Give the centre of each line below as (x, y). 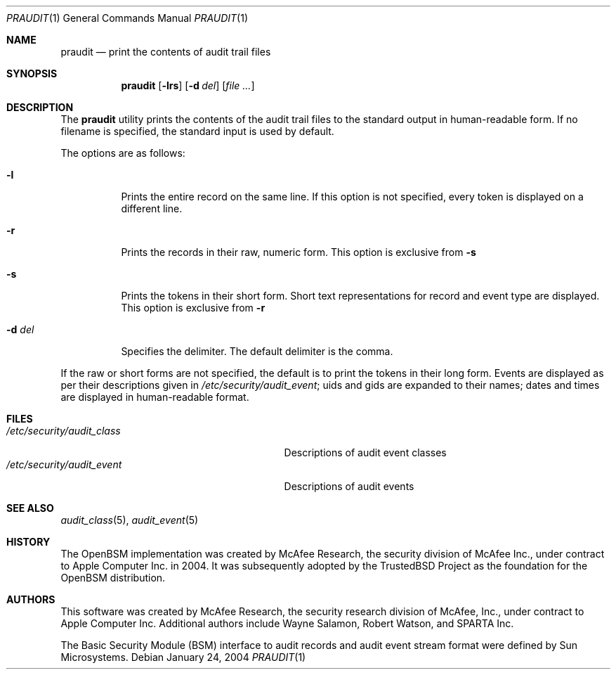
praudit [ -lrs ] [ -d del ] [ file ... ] (188, 85)
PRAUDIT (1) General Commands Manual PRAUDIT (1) (127, 18)
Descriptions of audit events (349, 486)
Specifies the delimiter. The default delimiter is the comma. (257, 351)
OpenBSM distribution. (113, 578)
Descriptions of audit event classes (365, 452)
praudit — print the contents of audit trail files (166, 52)
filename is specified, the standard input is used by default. (197, 131)
